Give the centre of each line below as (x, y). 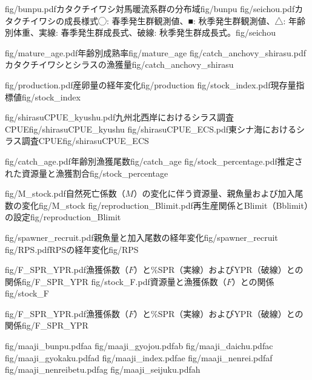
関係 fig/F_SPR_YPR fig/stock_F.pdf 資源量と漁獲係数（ (116, 281)
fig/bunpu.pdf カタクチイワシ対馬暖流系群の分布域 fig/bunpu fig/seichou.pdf (150, 8)
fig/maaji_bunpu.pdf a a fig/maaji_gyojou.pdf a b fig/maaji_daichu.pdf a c (139, 346)
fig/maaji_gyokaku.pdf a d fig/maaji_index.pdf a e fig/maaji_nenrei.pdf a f (139, 357)
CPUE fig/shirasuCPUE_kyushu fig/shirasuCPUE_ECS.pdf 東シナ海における (151, 129)
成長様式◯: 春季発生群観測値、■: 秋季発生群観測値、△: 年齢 (185, 20)
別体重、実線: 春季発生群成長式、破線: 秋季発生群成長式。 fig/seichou (140, 32)
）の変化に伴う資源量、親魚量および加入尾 (218, 193)
